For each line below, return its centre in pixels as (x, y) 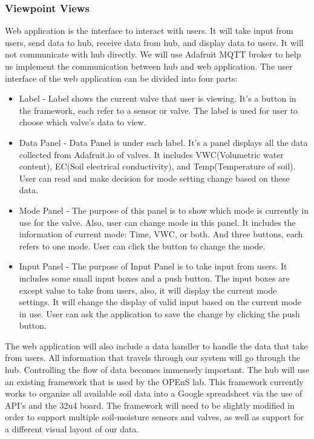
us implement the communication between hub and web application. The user (149, 66)
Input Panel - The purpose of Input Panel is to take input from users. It (153, 266)
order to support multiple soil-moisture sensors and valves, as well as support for (155, 417)
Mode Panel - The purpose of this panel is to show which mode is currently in (164, 210)
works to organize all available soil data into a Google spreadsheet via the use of (154, 393)
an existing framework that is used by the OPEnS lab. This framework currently (154, 381)
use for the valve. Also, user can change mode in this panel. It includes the (157, 222)
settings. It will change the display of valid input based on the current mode (160, 302)
